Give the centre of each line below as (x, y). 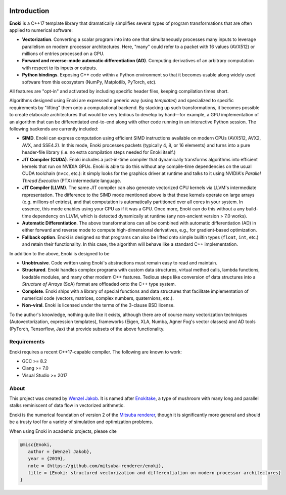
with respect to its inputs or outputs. (60, 68)
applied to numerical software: (41, 30)
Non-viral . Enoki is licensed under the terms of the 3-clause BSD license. (98, 305)
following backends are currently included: (54, 128)
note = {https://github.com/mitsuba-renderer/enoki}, (96, 466)
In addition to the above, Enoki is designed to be (59, 253)
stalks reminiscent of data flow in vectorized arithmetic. (67, 406)
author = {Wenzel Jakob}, (60, 452)
